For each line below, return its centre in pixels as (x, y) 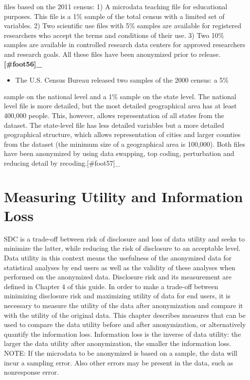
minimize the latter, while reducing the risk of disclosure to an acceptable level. (122, 248)
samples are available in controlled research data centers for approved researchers (125, 44)
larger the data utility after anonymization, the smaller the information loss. (118, 343)
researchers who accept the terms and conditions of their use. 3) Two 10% (114, 35)
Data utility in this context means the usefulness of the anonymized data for (118, 258)
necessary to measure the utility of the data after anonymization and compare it (124, 305)
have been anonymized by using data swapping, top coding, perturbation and (119, 153)
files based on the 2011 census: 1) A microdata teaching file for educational (116, 6)
